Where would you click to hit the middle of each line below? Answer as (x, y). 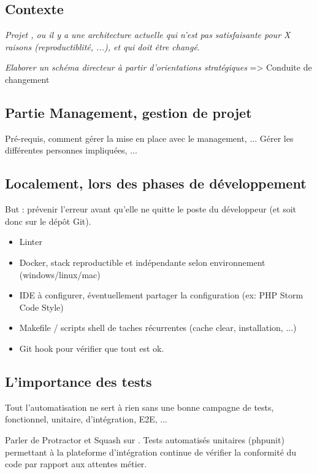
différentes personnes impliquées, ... (71, 150)
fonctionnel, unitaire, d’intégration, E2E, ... (86, 419)
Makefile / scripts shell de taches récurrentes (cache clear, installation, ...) (158, 328)
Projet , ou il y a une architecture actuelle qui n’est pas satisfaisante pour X (148, 35)
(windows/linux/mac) (60, 274)
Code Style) (41, 307)
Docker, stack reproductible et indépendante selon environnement (142, 262)
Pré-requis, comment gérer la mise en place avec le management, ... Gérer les (149, 138)
